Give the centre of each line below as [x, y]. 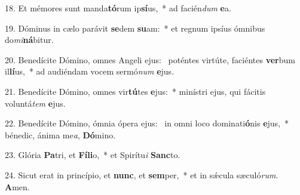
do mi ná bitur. [29, 40]
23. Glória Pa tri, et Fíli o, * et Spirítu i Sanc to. [93, 155]
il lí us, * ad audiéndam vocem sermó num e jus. [90, 71]
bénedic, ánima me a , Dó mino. [60, 134]
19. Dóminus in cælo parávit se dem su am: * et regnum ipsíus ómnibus [135, 28]
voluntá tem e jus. [35, 103]
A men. [17, 186]
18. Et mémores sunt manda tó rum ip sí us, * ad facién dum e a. [118, 8]
